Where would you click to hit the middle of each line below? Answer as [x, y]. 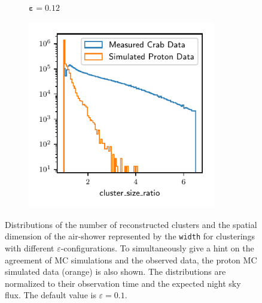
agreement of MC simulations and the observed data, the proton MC [131, 259]
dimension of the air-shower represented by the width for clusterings [130, 236]
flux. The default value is [51, 295]
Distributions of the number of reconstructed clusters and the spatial [131, 224]
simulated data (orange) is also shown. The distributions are [115, 271]
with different [30, 248]
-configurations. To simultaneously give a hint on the [157, 248]
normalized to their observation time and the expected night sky [123, 283]
